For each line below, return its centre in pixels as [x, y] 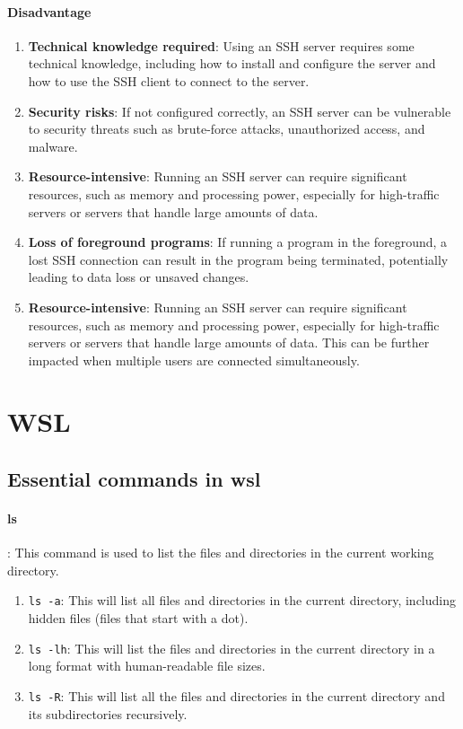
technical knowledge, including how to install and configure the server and [232, 63]
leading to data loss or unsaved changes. [139, 277]
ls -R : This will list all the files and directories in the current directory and [236, 695]
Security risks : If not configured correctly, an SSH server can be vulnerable [240, 111]
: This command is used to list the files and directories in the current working [221, 553]
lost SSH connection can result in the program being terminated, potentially [238, 259]
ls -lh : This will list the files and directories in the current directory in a [231, 648]
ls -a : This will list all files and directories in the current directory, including [242, 600]
